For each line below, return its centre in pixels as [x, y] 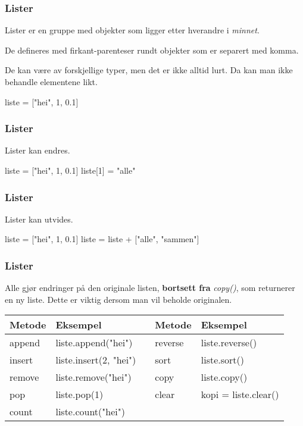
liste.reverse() [229, 343]
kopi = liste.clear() [240, 394]
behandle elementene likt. [51, 82]
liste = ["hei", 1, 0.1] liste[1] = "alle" [70, 170]
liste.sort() [222, 360]
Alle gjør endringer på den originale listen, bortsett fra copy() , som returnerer [150, 288]
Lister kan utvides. [39, 219]
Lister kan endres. [38, 150]
